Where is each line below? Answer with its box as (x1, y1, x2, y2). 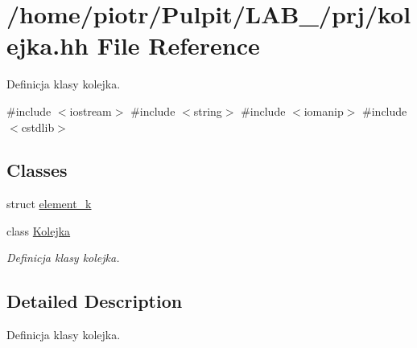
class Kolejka (6, 222, 71, 239)
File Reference (97, 29, 260, 62)
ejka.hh (6, 29, 89, 62)
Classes (6, 158, 68, 182)
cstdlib (21, 118, 55, 135)
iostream (69, 102, 112, 119)
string (193, 102, 222, 119)
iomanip (303, 102, 344, 119)
